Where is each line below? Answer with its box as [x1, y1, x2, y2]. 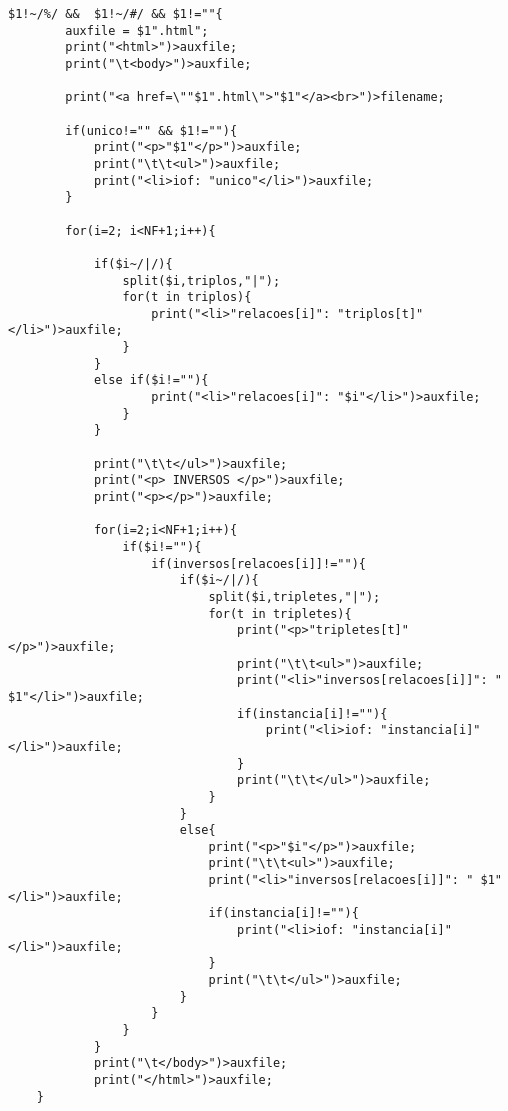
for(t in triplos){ [122, 290, 252, 305]
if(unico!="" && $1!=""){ [65, 123, 238, 138]
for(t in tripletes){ [208, 606, 352, 621]
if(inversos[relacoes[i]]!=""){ [151, 556, 366, 571]
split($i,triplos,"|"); [122, 273, 281, 288]
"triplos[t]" [337, 306, 424, 321]
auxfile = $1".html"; [65, 23, 209, 38]
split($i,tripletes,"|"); [208, 589, 381, 604]
